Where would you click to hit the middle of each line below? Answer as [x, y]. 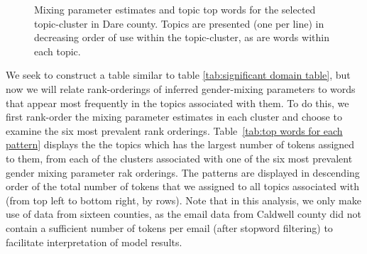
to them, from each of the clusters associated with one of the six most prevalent [179, 158]
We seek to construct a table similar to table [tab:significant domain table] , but [178, 75]
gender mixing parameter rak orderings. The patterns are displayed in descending [183, 172]
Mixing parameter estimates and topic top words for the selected [175, 9]
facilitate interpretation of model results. [94, 242]
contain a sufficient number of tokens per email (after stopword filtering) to [169, 227]
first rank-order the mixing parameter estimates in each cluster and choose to [174, 117]
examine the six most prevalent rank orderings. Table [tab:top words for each [174, 130]
